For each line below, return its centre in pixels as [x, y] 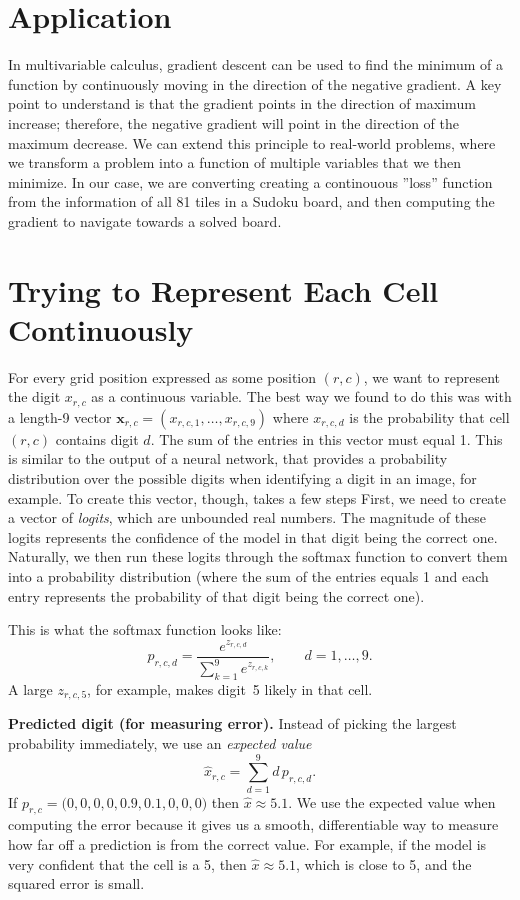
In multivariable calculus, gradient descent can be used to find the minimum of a [255, 64]
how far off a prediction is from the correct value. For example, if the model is [247, 844]
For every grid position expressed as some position [162, 376]
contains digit [97, 438]
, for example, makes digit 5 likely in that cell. [230, 688]
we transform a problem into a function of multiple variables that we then [234, 162]
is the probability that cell [429, 416]
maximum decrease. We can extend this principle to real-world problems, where [252, 142]
